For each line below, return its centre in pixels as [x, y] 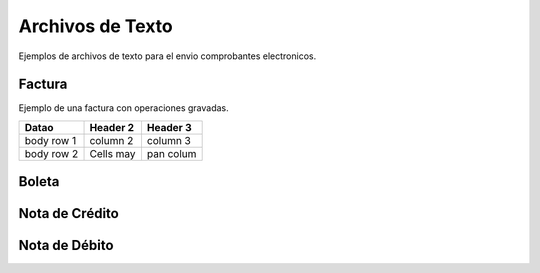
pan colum [171, 153]
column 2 [111, 140]
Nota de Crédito [68, 213]
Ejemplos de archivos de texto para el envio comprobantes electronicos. [167, 56]
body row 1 [50, 140]
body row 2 [51, 153]
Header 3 [169, 127]
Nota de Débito [66, 245]
